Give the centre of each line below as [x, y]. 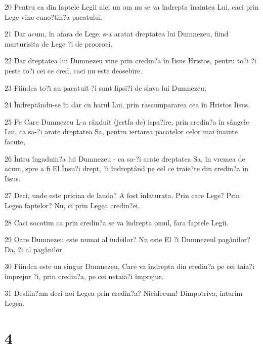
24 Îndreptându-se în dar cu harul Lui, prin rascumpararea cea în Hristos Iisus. [127, 105]
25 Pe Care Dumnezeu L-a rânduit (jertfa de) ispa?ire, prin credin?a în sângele [127, 121]
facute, [15, 141]
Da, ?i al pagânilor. [34, 249]
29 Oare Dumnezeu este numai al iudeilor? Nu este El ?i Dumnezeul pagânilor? [127, 239]
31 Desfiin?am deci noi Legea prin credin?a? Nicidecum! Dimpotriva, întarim [124, 293]
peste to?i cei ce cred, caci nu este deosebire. [74, 70]
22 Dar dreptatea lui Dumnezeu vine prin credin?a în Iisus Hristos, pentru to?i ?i [130, 61]
